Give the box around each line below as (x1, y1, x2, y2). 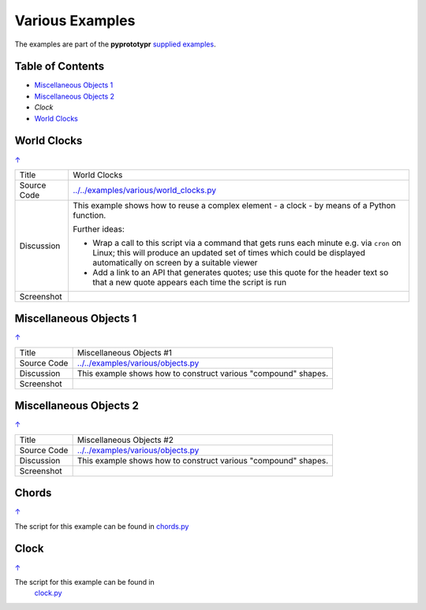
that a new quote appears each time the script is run (92, 277, 287, 288)
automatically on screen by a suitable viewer (92, 257, 258, 268)
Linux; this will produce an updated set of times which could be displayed (92, 247, 366, 258)
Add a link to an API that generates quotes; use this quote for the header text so (92, 266, 389, 277)
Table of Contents (14, 60, 105, 73)
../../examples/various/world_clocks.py (72, 184, 217, 195)
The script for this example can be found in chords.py (14, 521, 189, 531)
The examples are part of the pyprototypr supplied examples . (14, 39, 216, 49)
